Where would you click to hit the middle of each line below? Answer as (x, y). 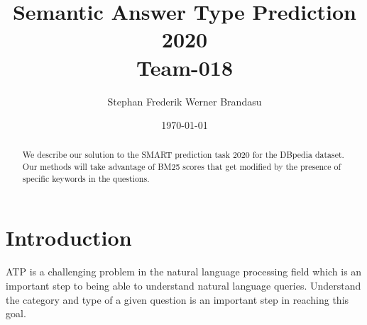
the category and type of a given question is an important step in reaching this (177, 299)
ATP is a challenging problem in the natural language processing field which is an (184, 272)
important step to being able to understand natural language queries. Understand (183, 285)
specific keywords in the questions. (86, 178)
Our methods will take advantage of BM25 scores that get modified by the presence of (182, 167)
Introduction (69, 238)
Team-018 (185, 67)
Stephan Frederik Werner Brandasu (185, 101)
